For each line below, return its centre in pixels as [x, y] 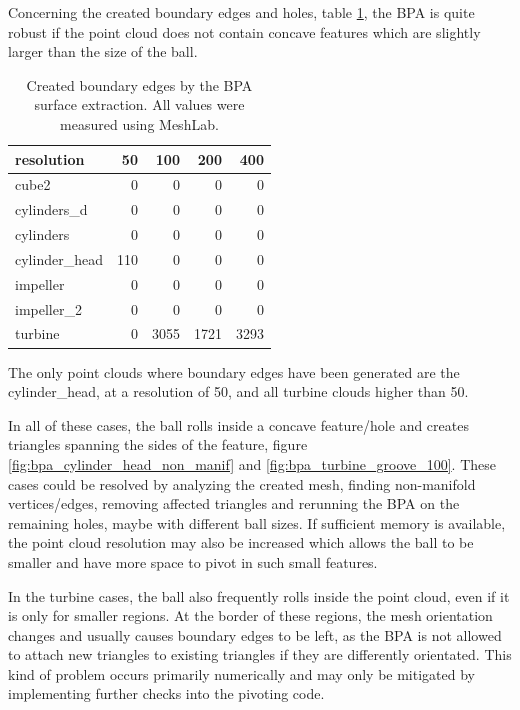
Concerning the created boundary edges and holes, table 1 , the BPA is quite [241, 12]
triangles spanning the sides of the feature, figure [158, 444]
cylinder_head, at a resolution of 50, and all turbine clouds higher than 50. [238, 391]
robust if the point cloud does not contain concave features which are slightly [244, 31]
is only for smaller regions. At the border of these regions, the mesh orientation [250, 615]
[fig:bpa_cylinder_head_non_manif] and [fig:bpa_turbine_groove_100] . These [252, 463]
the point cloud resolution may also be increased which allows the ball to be [241, 542]
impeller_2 [48, 308]
